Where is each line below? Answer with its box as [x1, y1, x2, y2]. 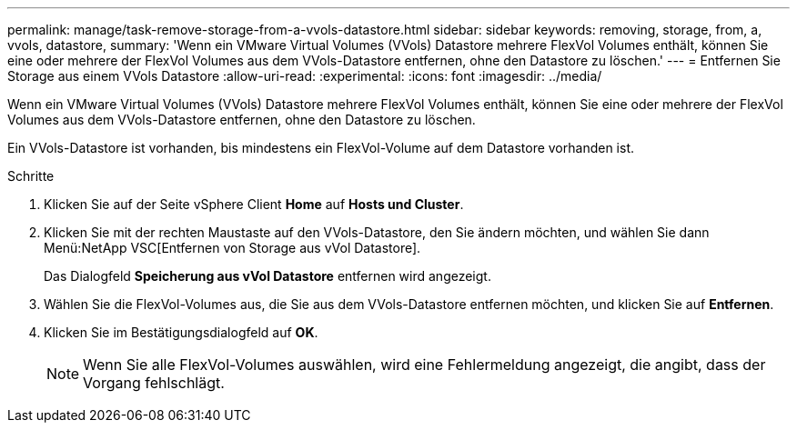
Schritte [7, 168, 55, 184]
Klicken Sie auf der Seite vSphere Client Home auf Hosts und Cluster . [44, 196, 464, 212]
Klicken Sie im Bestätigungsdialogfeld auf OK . [44, 325, 318, 340]
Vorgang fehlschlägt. [83, 374, 225, 392]
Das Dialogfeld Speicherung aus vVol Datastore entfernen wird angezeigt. [44, 268, 491, 284]
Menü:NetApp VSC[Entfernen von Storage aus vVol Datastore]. [44, 240, 421, 255]
